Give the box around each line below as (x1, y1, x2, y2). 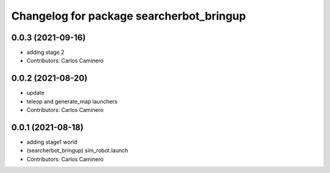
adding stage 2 (26, 49, 65, 56)
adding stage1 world (26, 138, 78, 146)
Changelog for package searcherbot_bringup (11, 9, 246, 23)
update (26, 89, 45, 97)
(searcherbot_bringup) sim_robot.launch (26, 147, 128, 154)
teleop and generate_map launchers (26, 98, 118, 105)
